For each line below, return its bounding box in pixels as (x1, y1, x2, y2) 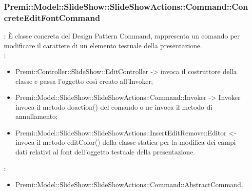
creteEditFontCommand (4, 11, 100, 23)
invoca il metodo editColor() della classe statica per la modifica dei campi (15, 137, 236, 147)
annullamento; (15, 111, 58, 121)
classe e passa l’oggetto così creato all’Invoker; (15, 76, 153, 86)
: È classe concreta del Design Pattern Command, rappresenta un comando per (4, 31, 240, 41)
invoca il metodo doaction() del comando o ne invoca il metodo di (15, 101, 213, 112)
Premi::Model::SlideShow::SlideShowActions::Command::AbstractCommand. (15, 179, 243, 190)
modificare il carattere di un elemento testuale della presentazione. (4, 40, 202, 50)
